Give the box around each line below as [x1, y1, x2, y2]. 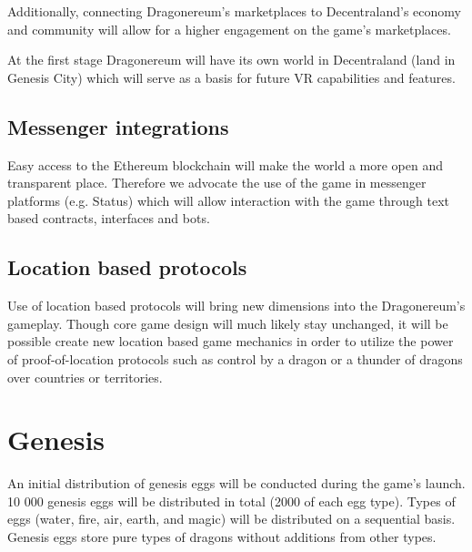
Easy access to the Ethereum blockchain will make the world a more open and [7, 155, 444, 174]
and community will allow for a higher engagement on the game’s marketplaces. [7, 19, 451, 38]
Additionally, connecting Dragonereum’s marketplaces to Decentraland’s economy [7, 2, 461, 20]
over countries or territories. [7, 367, 163, 386]
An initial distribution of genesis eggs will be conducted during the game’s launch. [7, 474, 466, 493]
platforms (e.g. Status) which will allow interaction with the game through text [7, 190, 450, 210]
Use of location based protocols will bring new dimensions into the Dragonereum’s [7, 296, 466, 315]
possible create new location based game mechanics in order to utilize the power [7, 332, 454, 351]
